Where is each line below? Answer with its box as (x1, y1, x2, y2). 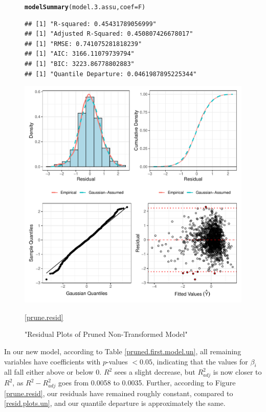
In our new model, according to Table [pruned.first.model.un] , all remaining (4, 346, 241, 356)
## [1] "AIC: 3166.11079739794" (25, 50, 135, 58)
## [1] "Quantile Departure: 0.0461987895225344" (25, 70, 197, 78)
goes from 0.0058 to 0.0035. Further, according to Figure (58, 377, 236, 388)
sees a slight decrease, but (114, 367, 195, 377)
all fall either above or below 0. (4, 367, 102, 377)
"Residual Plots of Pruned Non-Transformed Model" (25, 329, 188, 339)
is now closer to (213, 367, 262, 377)
